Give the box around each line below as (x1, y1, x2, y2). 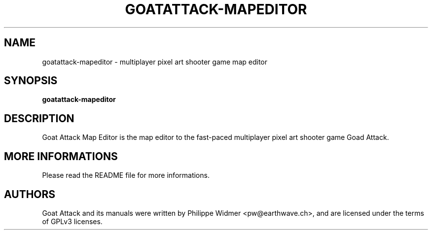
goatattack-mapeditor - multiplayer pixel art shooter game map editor (42, 57, 267, 66)
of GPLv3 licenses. (42, 217, 103, 226)
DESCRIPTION (4, 112, 74, 125)
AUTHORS (4, 188, 56, 201)
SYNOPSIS (4, 74, 58, 87)
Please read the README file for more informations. (42, 171, 210, 180)
